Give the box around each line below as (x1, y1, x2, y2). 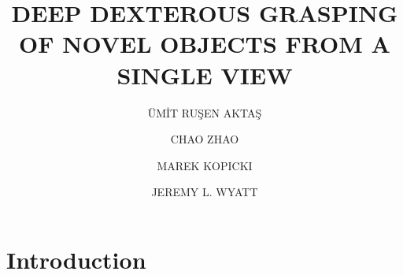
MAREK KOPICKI (157, 157, 253, 173)
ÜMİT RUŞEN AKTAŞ (147, 104, 262, 121)
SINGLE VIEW (116, 58, 293, 91)
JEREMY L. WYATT (151, 184, 258, 200)
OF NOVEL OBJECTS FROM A (19, 28, 390, 60)
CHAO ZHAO (170, 131, 239, 147)
